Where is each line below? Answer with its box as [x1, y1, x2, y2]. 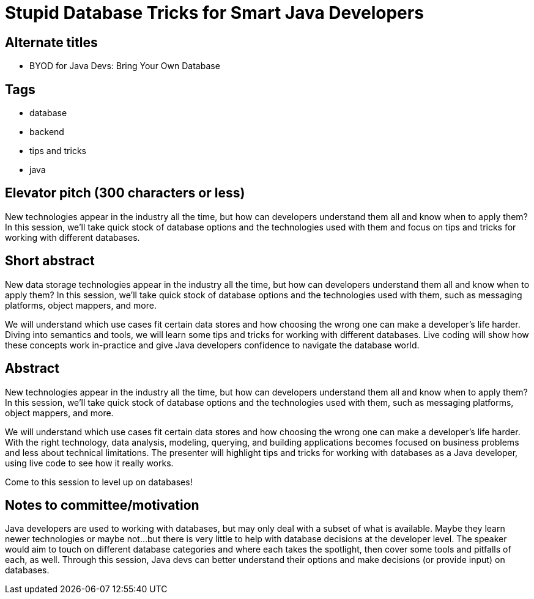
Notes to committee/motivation [5, 497, 199, 513]
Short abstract [5, 253, 95, 269]
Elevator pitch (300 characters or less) [5, 185, 245, 201]
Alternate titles [5, 34, 98, 50]
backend [29, 127, 64, 138]
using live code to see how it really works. [5, 457, 174, 468]
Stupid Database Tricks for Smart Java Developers [5, 2, 424, 23]
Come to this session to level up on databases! [5, 476, 193, 487]
